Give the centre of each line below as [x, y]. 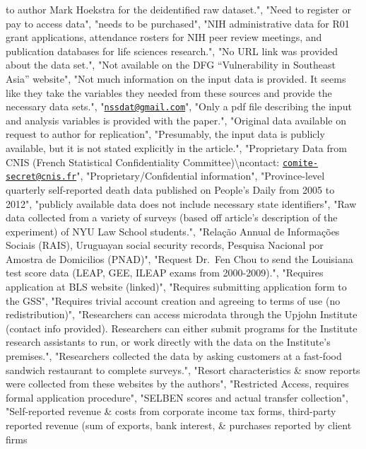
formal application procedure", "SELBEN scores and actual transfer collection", [177, 397]
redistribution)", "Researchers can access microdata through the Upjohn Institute [182, 314]
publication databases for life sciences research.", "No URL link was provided [172, 51]
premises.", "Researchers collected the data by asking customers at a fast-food [174, 356]
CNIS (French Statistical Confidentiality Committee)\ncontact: [143, 162]
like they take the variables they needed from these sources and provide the [169, 92]
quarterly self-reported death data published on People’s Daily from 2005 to [170, 189]
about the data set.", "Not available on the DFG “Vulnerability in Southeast [171, 65]
